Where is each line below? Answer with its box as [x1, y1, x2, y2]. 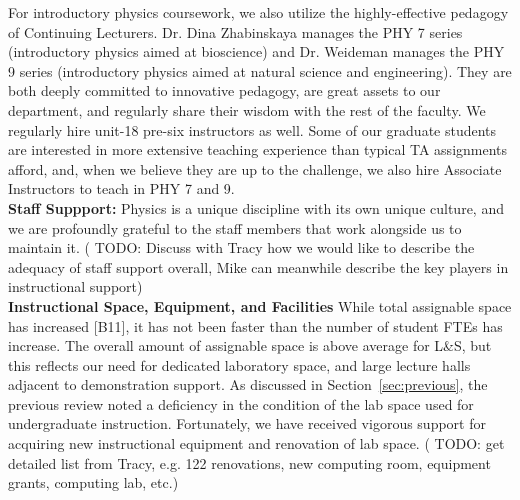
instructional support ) [8, 276, 143, 297]
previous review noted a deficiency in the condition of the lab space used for [8, 393, 474, 414]
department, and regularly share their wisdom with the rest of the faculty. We [8, 99, 486, 120]
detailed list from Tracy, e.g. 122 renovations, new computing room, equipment [8, 452, 491, 473]
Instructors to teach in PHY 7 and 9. [8, 178, 235, 199]
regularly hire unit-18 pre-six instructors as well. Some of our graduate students [8, 119, 497, 140]
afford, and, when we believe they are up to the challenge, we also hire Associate [8, 158, 502, 179]
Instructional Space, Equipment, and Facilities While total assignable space [8, 295, 512, 316]
